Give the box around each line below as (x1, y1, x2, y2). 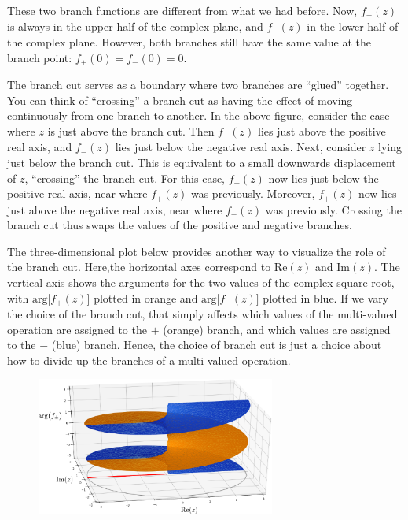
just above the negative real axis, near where (7, 201, 222, 217)
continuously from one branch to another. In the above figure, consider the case (7, 107, 390, 124)
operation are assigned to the (7, 321, 147, 337)
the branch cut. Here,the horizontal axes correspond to (7, 258, 271, 275)
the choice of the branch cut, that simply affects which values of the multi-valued (7, 305, 398, 321)
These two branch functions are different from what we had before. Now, (7, 2, 358, 18)
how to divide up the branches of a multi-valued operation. (7, 351, 291, 368)
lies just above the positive (258, 122, 386, 139)
